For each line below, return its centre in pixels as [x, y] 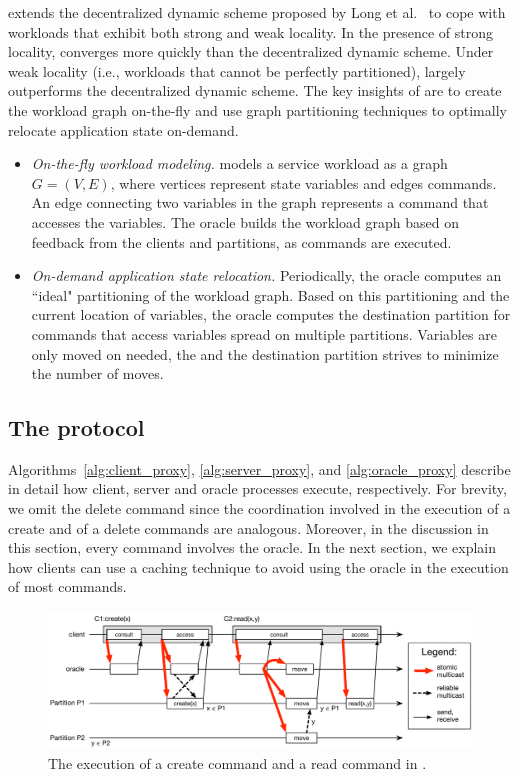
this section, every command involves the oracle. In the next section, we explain [252, 547]
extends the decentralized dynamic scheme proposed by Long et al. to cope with [257, 12]
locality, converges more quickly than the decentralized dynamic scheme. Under [251, 51]
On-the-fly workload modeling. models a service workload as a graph [239, 163]
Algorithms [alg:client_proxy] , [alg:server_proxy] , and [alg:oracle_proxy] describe [259, 468]
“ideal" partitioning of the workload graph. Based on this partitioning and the [270, 294]
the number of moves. [97, 373]
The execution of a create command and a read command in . [237, 762]
